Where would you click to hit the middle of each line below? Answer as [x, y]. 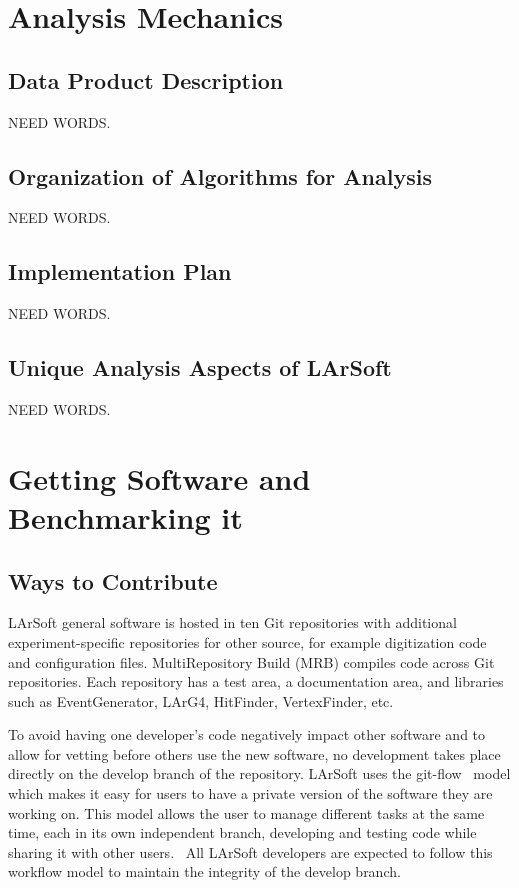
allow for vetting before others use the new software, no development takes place [254, 753]
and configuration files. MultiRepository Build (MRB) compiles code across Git [251, 661]
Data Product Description [146, 79]
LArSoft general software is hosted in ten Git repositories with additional [232, 622]
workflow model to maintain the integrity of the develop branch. [204, 871]
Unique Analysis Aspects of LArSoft [200, 367]
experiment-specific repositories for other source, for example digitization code [247, 641]
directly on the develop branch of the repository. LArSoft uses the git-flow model [259, 773]
